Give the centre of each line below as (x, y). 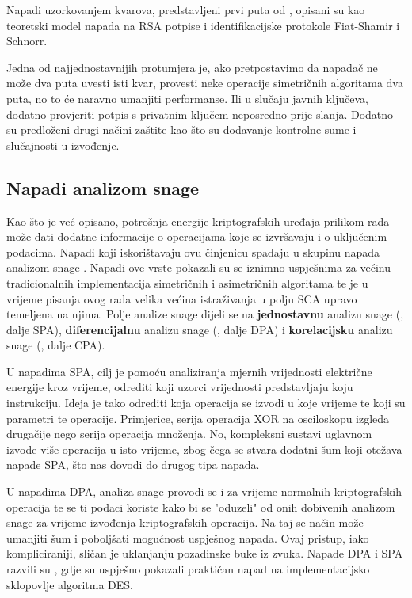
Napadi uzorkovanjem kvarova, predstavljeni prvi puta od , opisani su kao (186, 10)
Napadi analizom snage (103, 187)
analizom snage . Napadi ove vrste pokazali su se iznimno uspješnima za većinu (199, 267)
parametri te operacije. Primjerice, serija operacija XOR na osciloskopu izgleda (198, 418)
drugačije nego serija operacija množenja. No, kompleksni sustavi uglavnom (189, 434)
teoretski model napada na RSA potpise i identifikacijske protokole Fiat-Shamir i (203, 25)
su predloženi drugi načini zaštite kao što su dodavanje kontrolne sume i (181, 130)
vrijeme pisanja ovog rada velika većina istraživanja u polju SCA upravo (182, 298)
